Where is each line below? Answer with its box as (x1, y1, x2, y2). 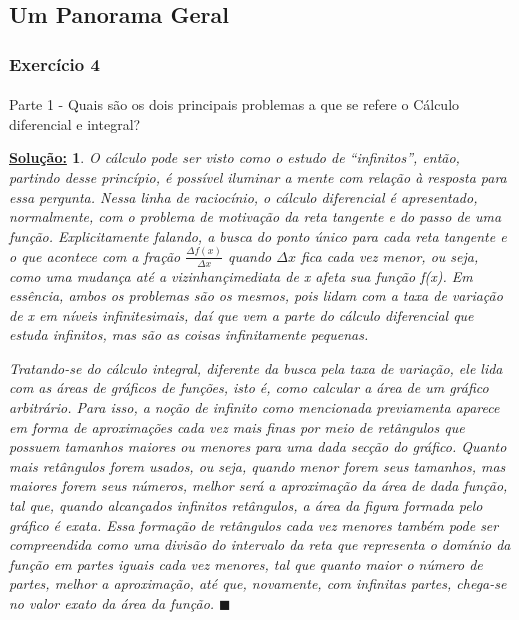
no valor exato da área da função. (9, 593, 215, 614)
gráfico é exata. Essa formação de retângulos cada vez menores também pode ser (9, 514, 499, 535)
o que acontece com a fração (9, 245, 181, 266)
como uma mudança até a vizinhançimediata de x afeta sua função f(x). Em (9, 265, 473, 286)
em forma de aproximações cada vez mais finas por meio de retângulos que (9, 416, 465, 437)
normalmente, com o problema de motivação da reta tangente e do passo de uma (9, 206, 502, 227)
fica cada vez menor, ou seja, (300, 245, 479, 266)
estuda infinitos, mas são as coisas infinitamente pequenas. (9, 324, 369, 345)
